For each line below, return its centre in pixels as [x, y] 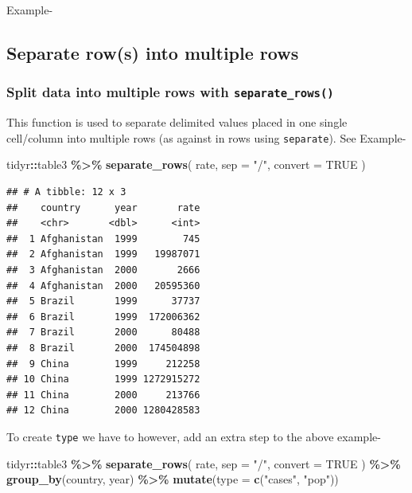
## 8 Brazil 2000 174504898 [103, 348]
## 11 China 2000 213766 [103, 395]
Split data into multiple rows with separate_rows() [170, 92]
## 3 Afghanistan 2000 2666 [103, 270]
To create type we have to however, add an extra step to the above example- [194, 436]
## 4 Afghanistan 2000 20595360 [103, 286]
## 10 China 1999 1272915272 [103, 380]
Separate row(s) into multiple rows [153, 52]
